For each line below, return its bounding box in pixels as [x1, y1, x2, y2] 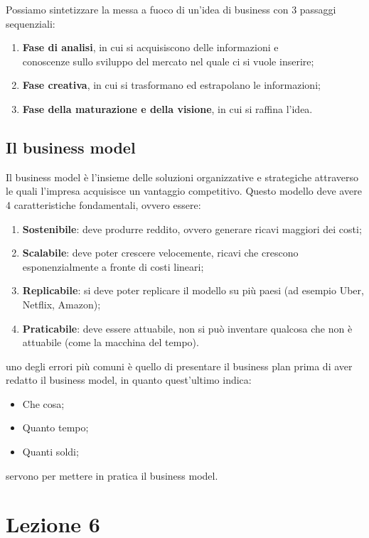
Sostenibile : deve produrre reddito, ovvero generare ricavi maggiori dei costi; [22, 221, 362, 236]
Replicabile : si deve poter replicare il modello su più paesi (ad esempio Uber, [22, 283, 364, 298]
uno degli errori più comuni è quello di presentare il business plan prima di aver [6, 358, 353, 373]
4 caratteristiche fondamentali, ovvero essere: [6, 197, 201, 212]
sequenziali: [6, 16, 55, 31]
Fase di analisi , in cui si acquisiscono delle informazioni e [22, 40, 279, 55]
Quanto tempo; [22, 420, 89, 435]
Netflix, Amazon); [22, 296, 101, 311]
